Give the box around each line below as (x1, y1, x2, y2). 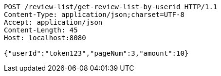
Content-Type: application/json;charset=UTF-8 (4, 11, 184, 18)
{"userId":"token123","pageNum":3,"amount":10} (4, 49, 189, 57)
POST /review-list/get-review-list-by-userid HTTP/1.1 (4, 3, 218, 11)
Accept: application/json (4, 18, 103, 26)
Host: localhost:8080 (4, 34, 86, 42)
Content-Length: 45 (4, 26, 78, 34)
